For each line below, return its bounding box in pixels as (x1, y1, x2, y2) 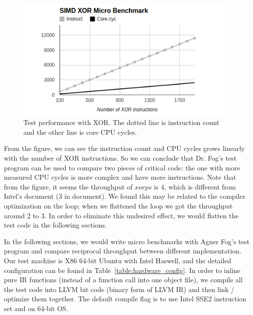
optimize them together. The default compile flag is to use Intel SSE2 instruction (4, 294, 247, 304)
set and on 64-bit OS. (4, 303, 68, 313)
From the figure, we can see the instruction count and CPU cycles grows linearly (4, 143, 245, 153)
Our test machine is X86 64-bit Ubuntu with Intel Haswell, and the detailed (4, 255, 232, 265)
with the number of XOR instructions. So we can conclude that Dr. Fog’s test (4, 153, 237, 163)
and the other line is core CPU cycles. (23, 126, 137, 137)
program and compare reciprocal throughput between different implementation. (4, 246, 242, 256)
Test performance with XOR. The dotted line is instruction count (23, 117, 220, 127)
